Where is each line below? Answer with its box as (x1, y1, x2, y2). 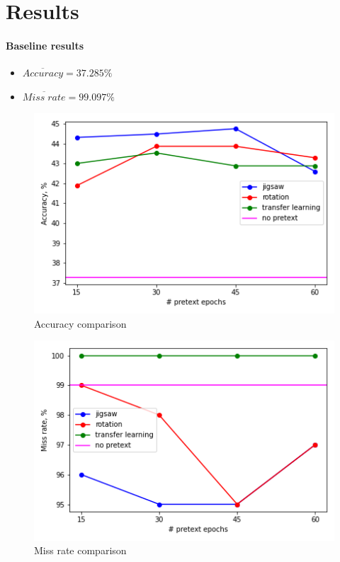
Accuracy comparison (34, 316, 127, 331)
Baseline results (6, 38, 84, 52)
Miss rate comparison (34, 543, 127, 558)
